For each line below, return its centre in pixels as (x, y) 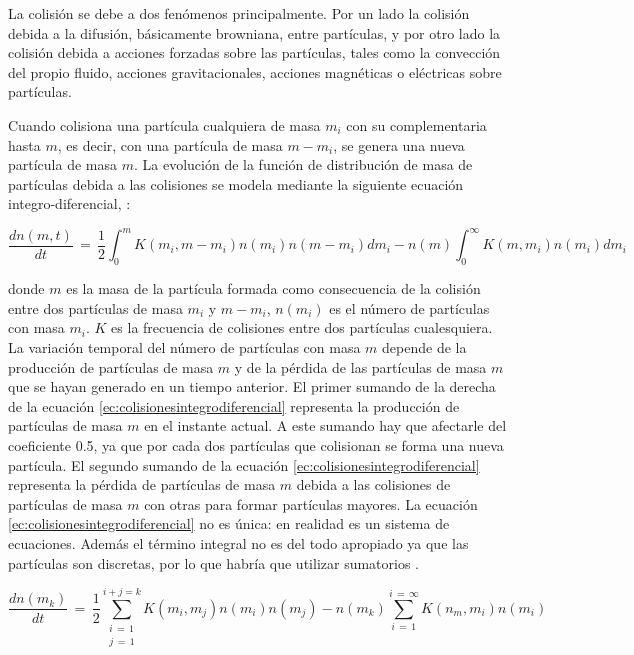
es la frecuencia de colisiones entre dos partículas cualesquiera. (302, 327)
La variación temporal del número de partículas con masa (184, 347)
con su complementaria (416, 124)
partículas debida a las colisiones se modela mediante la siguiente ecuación (236, 183)
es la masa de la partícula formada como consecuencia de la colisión (273, 288)
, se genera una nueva (399, 144)
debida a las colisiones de (373, 484)
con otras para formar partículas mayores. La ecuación (311, 503)
